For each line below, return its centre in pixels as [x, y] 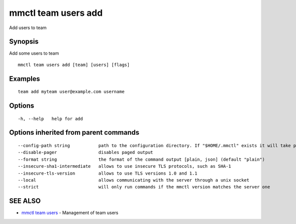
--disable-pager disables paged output [86, 152]
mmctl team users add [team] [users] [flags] [74, 65]
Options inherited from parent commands [74, 132]
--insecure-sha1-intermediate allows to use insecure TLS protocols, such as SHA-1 [125, 166]
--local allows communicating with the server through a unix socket [134, 180]
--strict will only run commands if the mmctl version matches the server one [144, 187]
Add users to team [28, 28]
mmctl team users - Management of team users [70, 213]
